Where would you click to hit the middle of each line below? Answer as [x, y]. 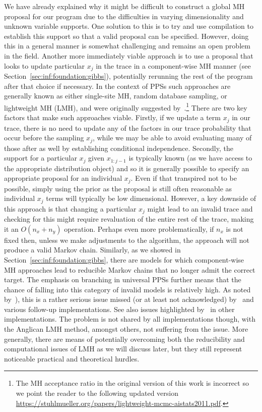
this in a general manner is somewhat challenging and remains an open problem [127, 46]
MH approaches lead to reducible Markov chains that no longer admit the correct [130, 269]
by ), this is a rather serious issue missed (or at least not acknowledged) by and [129, 299]
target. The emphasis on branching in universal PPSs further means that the [123, 279]
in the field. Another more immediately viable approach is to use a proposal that [129, 55]
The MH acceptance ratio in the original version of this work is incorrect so [132, 383]
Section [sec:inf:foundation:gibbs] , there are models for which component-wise [124, 259]
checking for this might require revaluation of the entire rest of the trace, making [129, 219]
